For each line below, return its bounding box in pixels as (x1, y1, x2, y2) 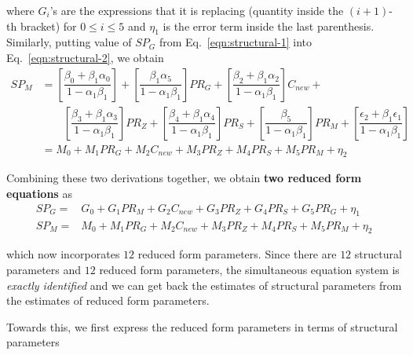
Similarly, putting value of (6, 34, 132, 50)
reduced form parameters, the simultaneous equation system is (99, 261, 400, 277)
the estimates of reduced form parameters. (6, 292, 210, 309)
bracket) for (20, 17, 77, 34)
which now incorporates (6, 246, 120, 262)
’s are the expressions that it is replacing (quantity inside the (49, 2, 344, 18)
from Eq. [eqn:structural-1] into (159, 34, 312, 50)
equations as (6, 185, 72, 202)
